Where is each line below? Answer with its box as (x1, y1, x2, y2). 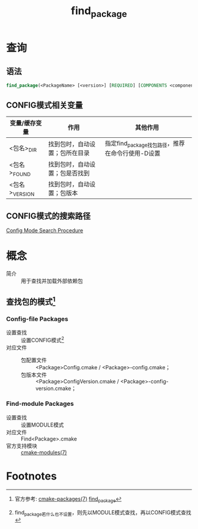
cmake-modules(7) (21, 449, 67, 456)
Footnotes (6, 470, 57, 483)
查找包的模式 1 (6, 295, 56, 307)
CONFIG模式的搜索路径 (6, 211, 91, 221)
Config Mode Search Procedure (6, 227, 84, 234)
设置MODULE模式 (21, 421, 64, 428)
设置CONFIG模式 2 (21, 335, 65, 343)
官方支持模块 (6, 442, 37, 449)
